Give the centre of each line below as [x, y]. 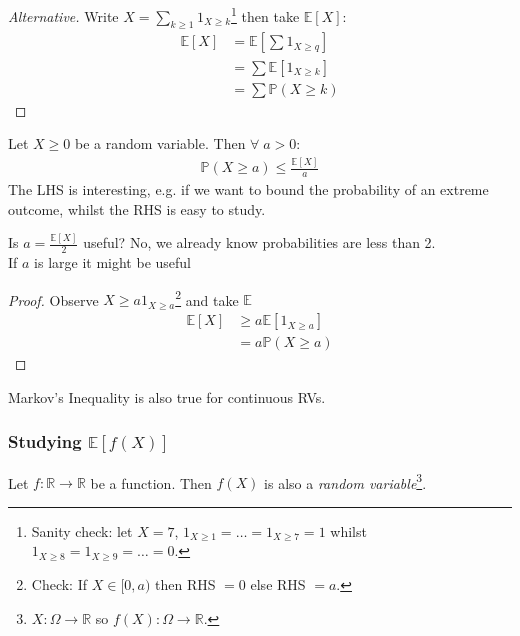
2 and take [207, 298]
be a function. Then [151, 482]
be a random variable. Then [160, 143]
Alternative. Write [63, 15]
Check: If [59, 583]
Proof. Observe [53, 299]
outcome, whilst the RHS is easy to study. [137, 208]
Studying [45, 441]
